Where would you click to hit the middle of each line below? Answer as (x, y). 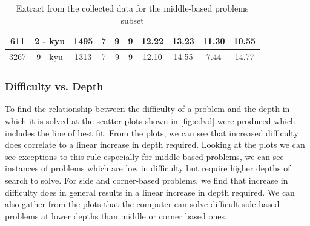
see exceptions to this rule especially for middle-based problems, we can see (144, 156)
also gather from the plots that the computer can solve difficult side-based (142, 204)
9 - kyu (50, 57)
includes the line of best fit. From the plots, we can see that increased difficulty (152, 132)
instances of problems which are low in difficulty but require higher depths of (148, 168)
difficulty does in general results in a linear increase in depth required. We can (150, 192)
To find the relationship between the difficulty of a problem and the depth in (147, 109)
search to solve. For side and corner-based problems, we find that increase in (147, 180)
